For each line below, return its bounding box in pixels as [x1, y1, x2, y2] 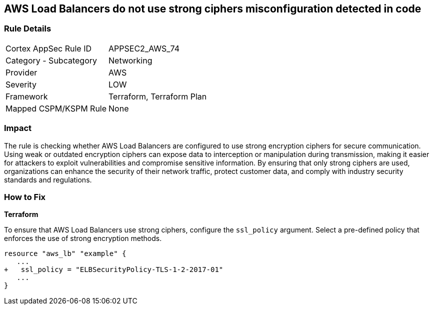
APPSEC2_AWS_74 [108, 43, 180, 53]
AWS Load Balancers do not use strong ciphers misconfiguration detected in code [4, 2, 421, 15]
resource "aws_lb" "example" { [4, 249, 126, 258]
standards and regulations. [4, 175, 92, 184]
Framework [5, 91, 48, 101]
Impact [4, 123, 32, 133]
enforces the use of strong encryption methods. [4, 234, 162, 243]
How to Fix [4, 191, 46, 202]
